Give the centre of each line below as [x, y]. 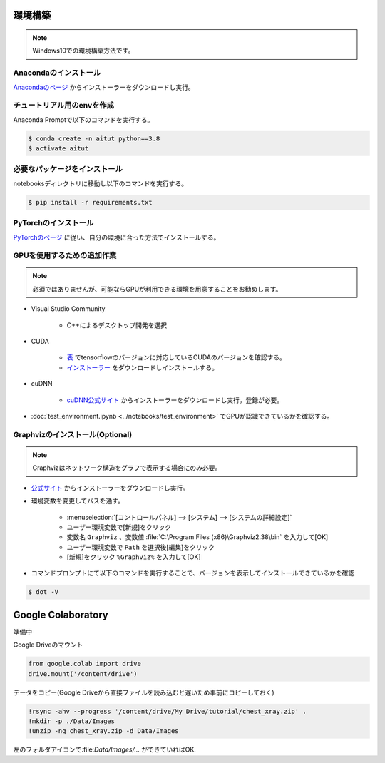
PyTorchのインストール [53, 223]
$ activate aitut [58, 149]
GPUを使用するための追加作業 [65, 255]
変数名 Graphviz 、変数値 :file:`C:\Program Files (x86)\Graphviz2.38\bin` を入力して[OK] [197, 537]
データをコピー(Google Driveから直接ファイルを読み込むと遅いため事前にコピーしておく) [144, 692]
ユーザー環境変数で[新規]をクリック [119, 527]
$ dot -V [43, 592]
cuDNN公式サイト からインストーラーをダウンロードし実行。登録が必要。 [175, 400]
